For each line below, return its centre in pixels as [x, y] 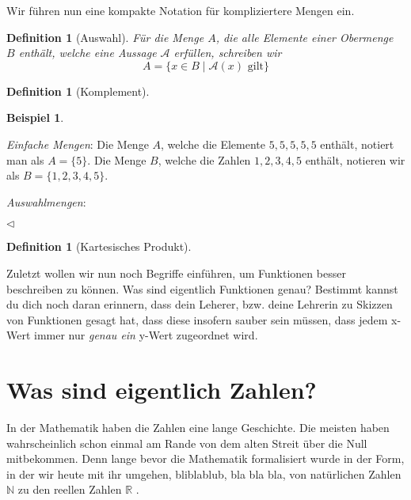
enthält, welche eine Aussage [88, 53]
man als [25, 159]
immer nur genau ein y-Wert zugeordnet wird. [146, 335]
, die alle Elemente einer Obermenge [304, 37]
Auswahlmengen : [46, 201]
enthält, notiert [357, 144]
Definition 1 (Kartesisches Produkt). [99, 246]
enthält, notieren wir [355, 159]
